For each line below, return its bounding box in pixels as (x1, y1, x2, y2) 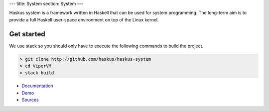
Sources (21, 97, 39, 103)
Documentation (21, 83, 53, 89)
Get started (9, 30, 45, 38)
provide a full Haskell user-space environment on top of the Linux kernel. (9, 16, 159, 22)
